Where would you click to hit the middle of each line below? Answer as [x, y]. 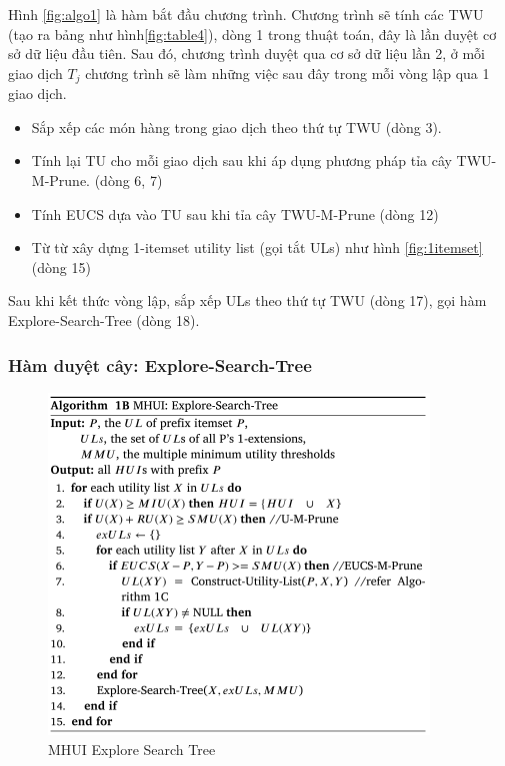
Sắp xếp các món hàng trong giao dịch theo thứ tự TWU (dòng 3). [236, 126]
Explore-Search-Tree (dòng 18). [104, 319]
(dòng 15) [61, 266]
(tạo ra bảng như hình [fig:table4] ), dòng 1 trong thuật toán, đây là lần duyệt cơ [252, 33]
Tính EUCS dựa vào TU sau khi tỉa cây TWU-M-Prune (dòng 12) [235, 213]
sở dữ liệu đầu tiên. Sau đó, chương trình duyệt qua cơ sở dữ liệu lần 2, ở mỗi [247, 53]
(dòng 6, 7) [128, 180]
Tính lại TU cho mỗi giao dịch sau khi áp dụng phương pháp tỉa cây [241, 160]
